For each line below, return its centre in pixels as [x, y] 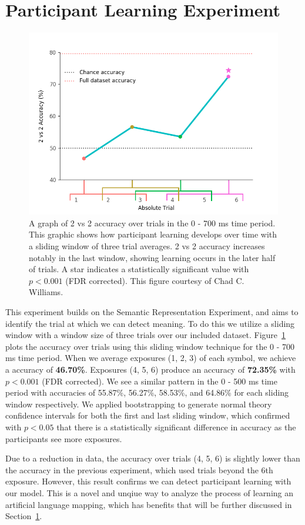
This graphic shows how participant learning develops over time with [153, 234]
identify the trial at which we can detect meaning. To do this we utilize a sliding [150, 323]
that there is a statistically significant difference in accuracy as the [176, 427]
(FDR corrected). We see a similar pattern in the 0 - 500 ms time [160, 381]
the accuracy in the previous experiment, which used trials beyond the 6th [139, 469]
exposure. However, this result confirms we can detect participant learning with [148, 481]
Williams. [46, 292]
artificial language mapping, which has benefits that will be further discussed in [149, 504]
